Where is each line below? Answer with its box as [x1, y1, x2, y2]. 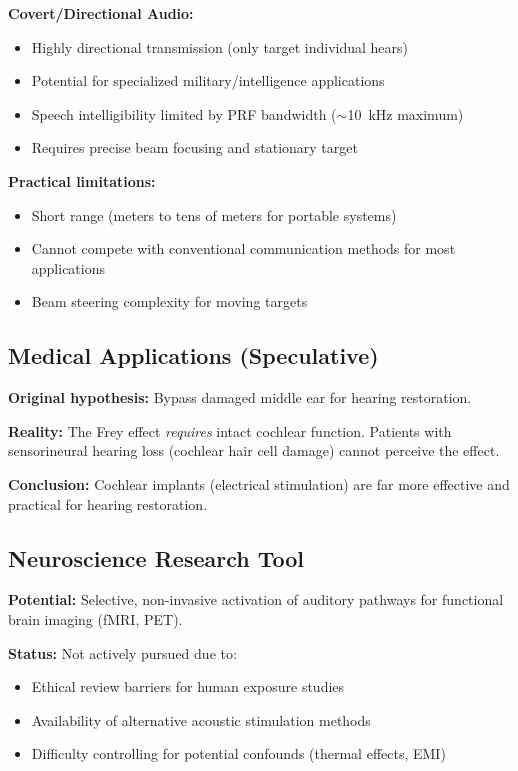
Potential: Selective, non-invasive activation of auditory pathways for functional [8, 589, 504, 610]
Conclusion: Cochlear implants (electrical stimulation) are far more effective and [8, 473, 510, 494]
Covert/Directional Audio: [8, 3, 194, 23]
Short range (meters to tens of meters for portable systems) [31, 204, 397, 225]
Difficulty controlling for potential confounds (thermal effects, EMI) [31, 743, 446, 764]
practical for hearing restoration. [8, 493, 208, 514]
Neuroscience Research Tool [8, 542, 305, 573]
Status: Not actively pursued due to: [8, 642, 237, 663]
